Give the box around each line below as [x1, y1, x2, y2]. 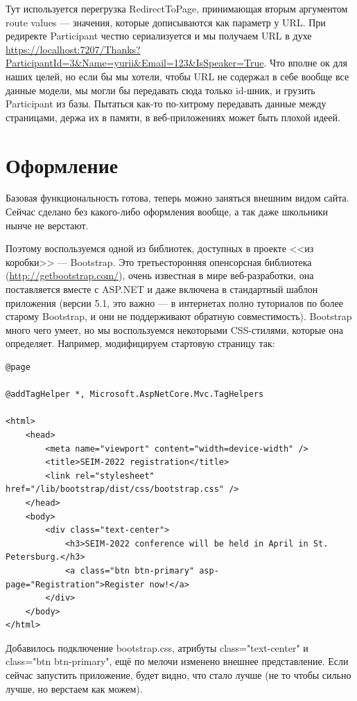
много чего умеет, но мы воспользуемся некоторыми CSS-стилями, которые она [6, 322, 344, 337]
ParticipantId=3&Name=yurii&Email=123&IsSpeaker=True [6, 55, 264, 70]
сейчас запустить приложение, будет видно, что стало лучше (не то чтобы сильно [6, 668, 351, 682]
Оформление [6, 150, 119, 179]
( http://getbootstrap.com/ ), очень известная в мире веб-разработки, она [6, 268, 314, 283]
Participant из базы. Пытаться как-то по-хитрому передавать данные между [6, 96, 326, 111]
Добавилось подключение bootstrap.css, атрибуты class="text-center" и [6, 640, 308, 655]
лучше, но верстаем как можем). [6, 681, 143, 695]
